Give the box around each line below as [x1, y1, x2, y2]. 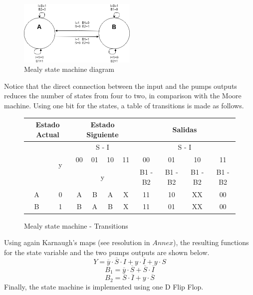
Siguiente [86, 129, 119, 139]
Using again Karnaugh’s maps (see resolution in [4, 237, 150, 248]
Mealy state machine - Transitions [24, 220, 128, 231]
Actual [36, 129, 59, 139]
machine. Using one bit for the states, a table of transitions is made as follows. [4, 100, 244, 110]
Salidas [172, 124, 197, 134]
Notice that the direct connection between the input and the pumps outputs [4, 80, 237, 91]
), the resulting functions [173, 237, 249, 248]
